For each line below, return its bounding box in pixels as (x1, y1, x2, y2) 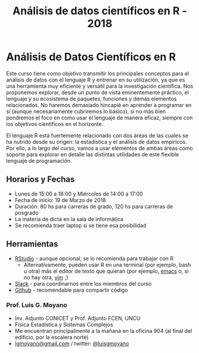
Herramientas (6, 239, 58, 249)
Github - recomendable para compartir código (14, 286, 128, 294)
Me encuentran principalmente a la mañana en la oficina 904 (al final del (14, 327, 192, 334)
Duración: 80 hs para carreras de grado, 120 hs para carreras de (14, 203, 173, 210)
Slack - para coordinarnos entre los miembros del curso (14, 280, 152, 287)
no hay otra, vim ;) (23, 273, 68, 280)
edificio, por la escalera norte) (14, 333, 89, 341)
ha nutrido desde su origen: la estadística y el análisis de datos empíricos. (6, 138, 187, 145)
